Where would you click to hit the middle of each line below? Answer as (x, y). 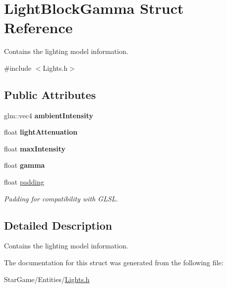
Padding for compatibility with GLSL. (61, 198)
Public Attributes (50, 94)
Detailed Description (58, 225)
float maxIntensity (35, 148)
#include (18, 68)
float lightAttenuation (41, 132)
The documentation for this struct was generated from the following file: (114, 263)
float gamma (25, 165)
